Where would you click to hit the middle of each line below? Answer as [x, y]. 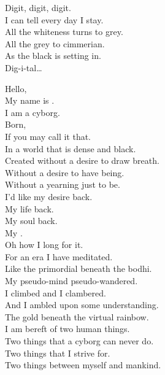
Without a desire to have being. [65, 172]
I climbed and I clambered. [56, 292]
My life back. [29, 208]
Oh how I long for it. [44, 245]
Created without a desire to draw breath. [82, 160]
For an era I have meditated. [59, 256]
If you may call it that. [48, 136]
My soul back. [31, 221]
